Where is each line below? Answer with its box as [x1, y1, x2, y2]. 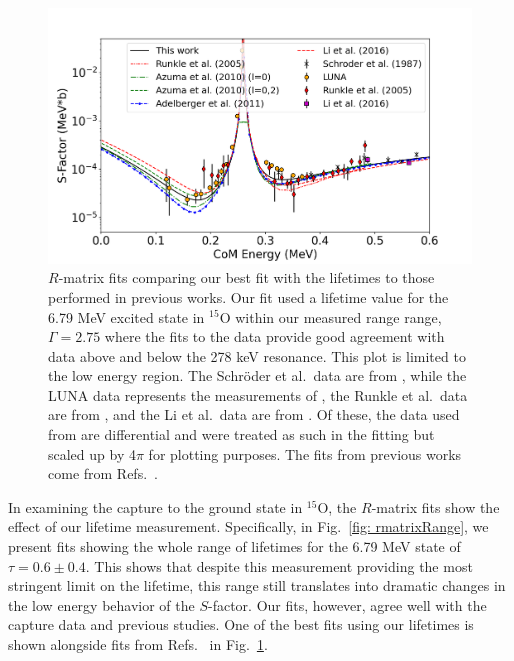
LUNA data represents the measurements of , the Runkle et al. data [48, 384, 468, 405]
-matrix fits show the [371, 496, 500, 517]
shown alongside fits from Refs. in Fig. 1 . [8, 634, 268, 654]
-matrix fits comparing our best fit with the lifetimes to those [58, 267, 435, 288]
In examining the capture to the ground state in [8, 496, 303, 517]
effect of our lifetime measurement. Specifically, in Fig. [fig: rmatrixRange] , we [8, 516, 489, 537]
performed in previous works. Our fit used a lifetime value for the [48, 286, 449, 307]
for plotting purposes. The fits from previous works [148, 443, 462, 464]
